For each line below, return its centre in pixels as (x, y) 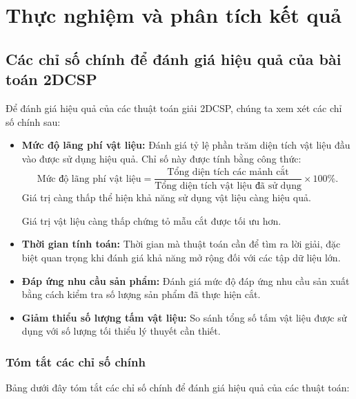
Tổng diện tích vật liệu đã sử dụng (228, 186)
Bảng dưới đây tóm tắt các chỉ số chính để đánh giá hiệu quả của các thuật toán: (178, 388)
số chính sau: (33, 121)
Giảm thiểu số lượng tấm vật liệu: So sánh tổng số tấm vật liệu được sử (184, 317)
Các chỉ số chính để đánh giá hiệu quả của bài (174, 58)
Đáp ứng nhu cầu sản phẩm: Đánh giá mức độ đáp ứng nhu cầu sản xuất (186, 280)
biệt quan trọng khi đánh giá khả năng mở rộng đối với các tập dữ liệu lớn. (181, 258)
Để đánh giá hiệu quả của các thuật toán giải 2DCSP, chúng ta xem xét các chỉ (174, 108)
